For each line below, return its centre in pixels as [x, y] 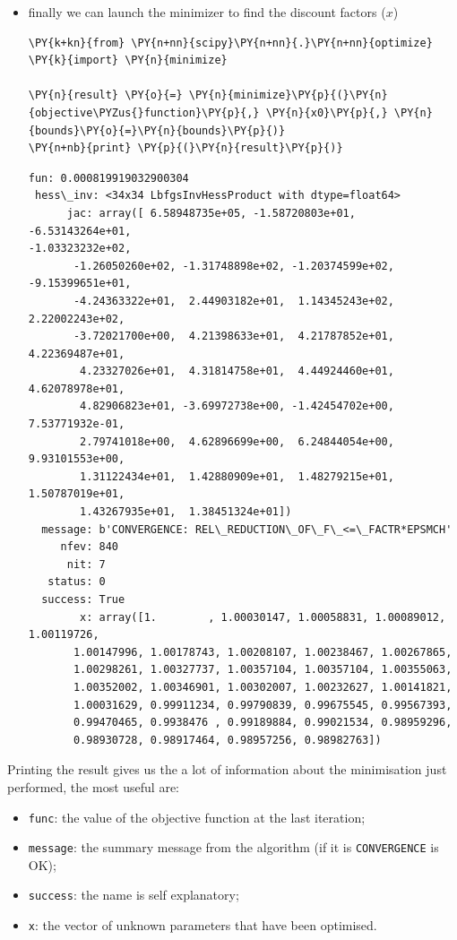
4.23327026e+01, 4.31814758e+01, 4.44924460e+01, [237, 371]
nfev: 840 [90, 547]
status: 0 [77, 582]
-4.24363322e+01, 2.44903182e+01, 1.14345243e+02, [233, 301]
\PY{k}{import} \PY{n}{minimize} [128, 60]
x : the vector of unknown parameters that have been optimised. [203, 925]
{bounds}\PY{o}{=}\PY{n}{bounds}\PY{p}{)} [157, 130]
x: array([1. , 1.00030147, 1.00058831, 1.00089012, [263, 617]
